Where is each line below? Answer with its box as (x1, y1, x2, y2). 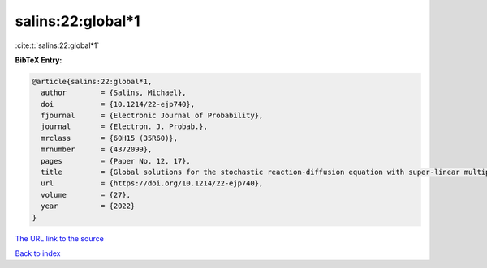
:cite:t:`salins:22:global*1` (15, 40, 100, 50)
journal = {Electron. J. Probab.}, (41, 122, 209, 131)
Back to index (15, 248, 61, 258)
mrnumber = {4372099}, (41, 145, 153, 154)
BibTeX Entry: (15, 55, 62, 65)
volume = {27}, (41, 190, 131, 199)
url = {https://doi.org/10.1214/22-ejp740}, (41, 179, 264, 188)
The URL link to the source (15, 233, 105, 243)
